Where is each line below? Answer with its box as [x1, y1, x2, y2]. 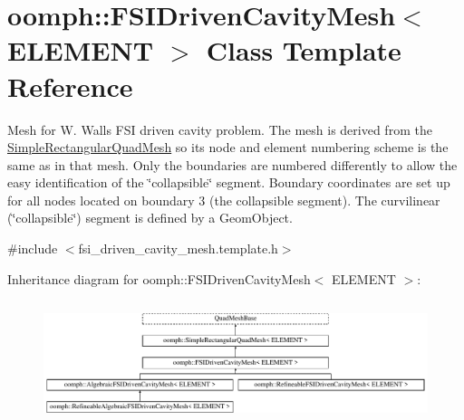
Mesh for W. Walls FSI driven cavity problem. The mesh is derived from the [7, 119, 432, 138]
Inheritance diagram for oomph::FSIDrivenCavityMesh [7, 269, 311, 288]
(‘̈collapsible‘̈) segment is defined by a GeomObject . [7, 208, 293, 227]
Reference [7, 67, 133, 104]
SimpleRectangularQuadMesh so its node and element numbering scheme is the [7, 138, 449, 157]
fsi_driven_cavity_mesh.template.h [78, 239, 278, 258]
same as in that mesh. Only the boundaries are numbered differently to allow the [7, 155, 458, 174]
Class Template [206, 32, 401, 69]
